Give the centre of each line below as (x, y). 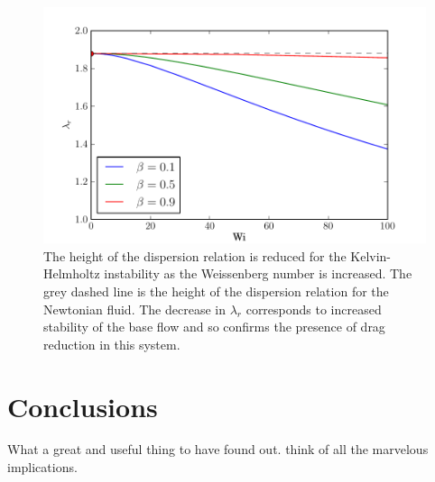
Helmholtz (72, 273)
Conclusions (83, 406)
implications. (42, 467)
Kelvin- (371, 255)
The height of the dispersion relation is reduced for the (195, 255)
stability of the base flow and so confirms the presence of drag (214, 327)
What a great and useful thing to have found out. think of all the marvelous (218, 449)
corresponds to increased (314, 309)
